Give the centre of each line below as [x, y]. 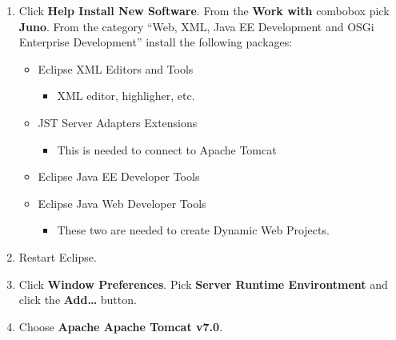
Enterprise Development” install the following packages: [156, 42]
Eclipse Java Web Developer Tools [122, 203]
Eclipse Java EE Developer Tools [119, 176]
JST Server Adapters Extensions [118, 122]
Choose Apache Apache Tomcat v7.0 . [121, 326]
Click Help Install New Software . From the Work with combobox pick [204, 10]
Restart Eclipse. [58, 256]
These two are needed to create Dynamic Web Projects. [193, 230]
